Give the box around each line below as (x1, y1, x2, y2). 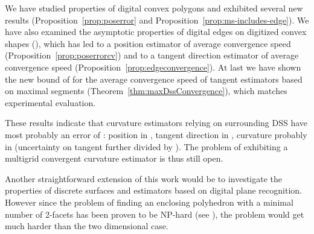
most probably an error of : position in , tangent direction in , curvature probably (5, 128, 307, 141)
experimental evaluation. (5, 96, 96, 109)
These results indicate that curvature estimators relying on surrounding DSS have (5, 116, 308, 129)
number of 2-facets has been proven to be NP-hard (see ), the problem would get (5, 207, 304, 220)
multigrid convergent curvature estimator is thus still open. (5, 152, 223, 165)
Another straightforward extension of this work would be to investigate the (5, 172, 283, 185)
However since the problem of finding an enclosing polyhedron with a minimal (5, 195, 293, 208)
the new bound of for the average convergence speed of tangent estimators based (5, 72, 303, 85)
